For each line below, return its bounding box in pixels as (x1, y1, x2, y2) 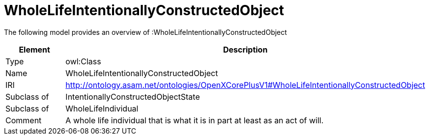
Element (19, 44, 50, 55)
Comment (5, 115, 42, 125)
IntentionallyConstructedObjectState (65, 91, 200, 102)
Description (223, 44, 268, 55)
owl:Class (65, 56, 101, 66)
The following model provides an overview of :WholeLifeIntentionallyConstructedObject (4, 28, 287, 36)
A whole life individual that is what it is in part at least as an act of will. (65, 115, 324, 125)
